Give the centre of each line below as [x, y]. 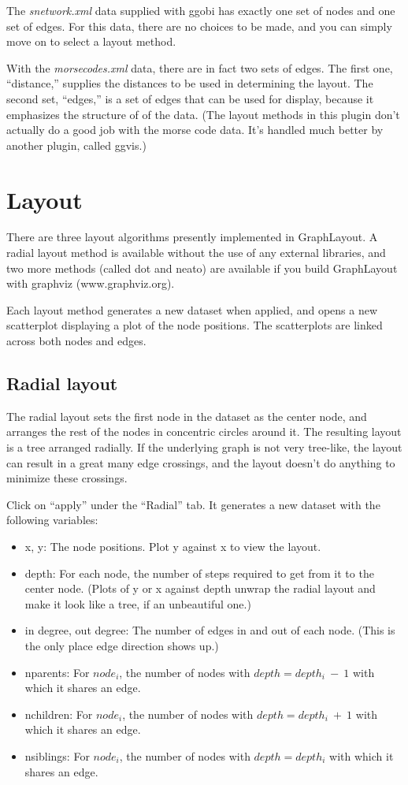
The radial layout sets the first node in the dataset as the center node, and [187, 416]
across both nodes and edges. [76, 341]
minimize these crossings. [67, 478]
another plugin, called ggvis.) [76, 145]
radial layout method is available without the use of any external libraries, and [196, 253]
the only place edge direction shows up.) [122, 645]
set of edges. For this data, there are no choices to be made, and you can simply [199, 26]
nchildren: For [59, 714]
